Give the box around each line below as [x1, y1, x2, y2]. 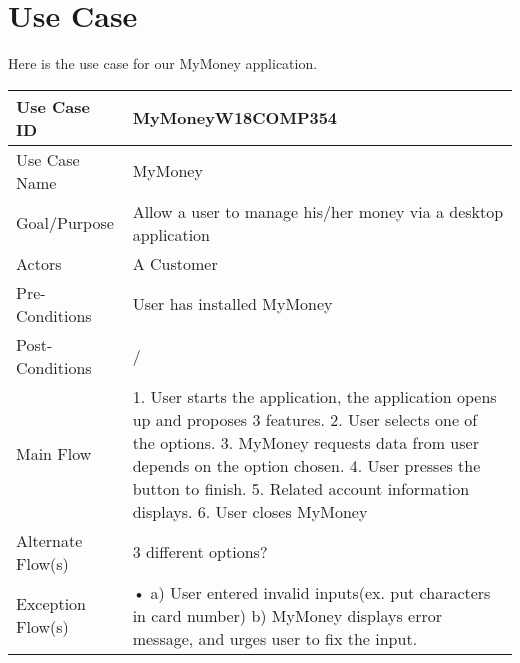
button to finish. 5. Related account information [132, 476, 470, 500]
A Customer [132, 251, 218, 275]
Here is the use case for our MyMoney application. [8, 53, 318, 74]
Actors [16, 251, 62, 275]
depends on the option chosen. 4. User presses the [132, 453, 481, 477]
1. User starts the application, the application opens [132, 384, 497, 408]
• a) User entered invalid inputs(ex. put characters [132, 580, 491, 604]
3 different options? [132, 540, 268, 564]
